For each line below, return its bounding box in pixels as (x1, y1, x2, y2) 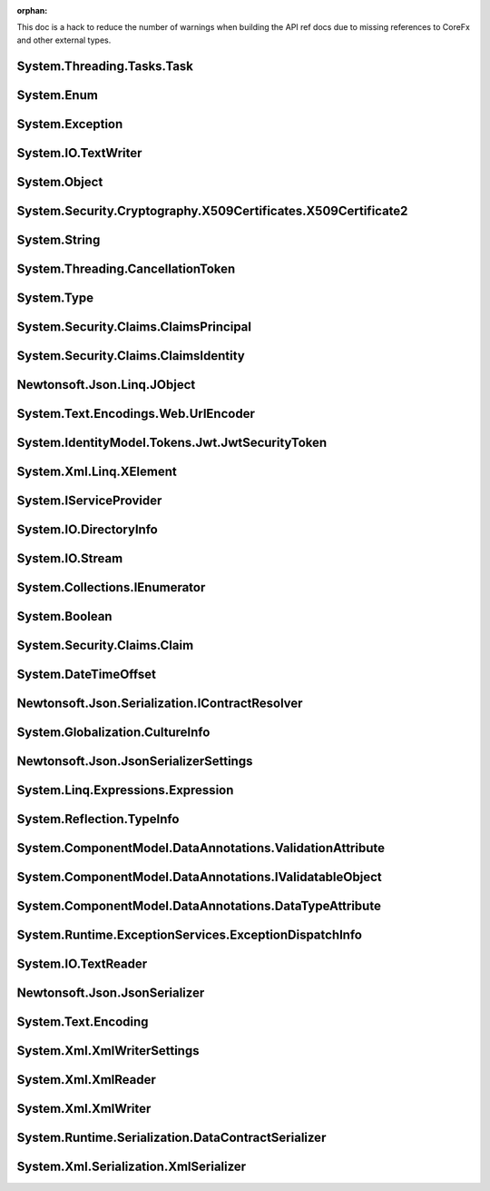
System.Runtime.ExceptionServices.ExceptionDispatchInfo (16, 928, 363, 943)
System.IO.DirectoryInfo (16, 521, 158, 537)
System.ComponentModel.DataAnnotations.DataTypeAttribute (16, 898, 381, 914)
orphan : (16, 5, 48, 15)
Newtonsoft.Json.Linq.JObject (16, 377, 196, 392)
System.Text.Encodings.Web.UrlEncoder (16, 405, 256, 422)
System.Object (16, 174, 103, 190)
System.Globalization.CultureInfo (16, 724, 211, 739)
